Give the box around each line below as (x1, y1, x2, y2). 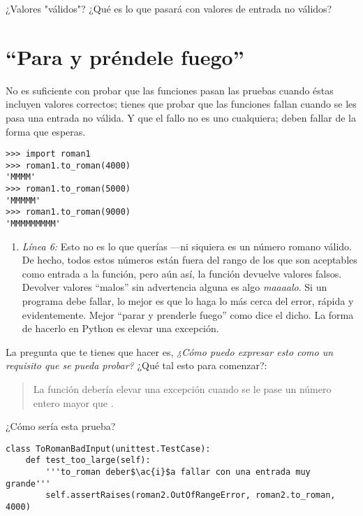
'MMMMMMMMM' (6, 219, 61, 229)
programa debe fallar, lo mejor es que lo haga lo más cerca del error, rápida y (22, 294, 354, 308)
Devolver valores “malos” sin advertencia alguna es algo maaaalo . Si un (22, 280, 327, 294)
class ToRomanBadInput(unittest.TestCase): (6, 443, 211, 454)
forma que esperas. (6, 124, 86, 138)
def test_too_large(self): (25, 455, 151, 466)
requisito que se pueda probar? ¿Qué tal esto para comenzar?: (6, 358, 267, 373)
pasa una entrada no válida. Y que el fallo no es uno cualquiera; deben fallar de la (6, 110, 356, 124)
